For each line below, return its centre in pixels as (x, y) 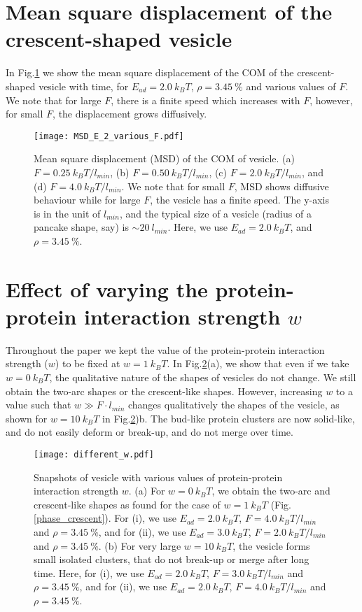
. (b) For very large (140, 545)
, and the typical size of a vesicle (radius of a (215, 213)
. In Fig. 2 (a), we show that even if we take (258, 363)
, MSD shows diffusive (281, 186)
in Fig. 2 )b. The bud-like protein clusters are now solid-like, (229, 418)
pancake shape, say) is (81, 227)
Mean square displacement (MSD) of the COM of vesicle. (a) (165, 158)
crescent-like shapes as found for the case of (127, 504)
